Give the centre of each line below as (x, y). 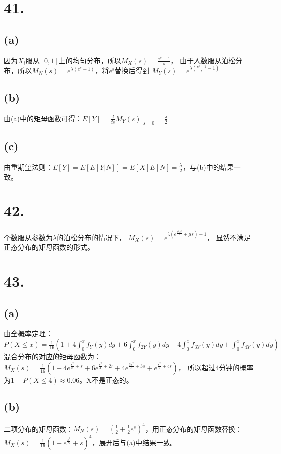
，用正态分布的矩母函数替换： (194, 428)
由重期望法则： (28, 166)
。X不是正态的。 (106, 379)
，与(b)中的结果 (208, 166)
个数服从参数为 (28, 237)
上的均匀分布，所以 (90, 60)
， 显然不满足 (229, 237)
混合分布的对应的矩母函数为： (53, 357)
